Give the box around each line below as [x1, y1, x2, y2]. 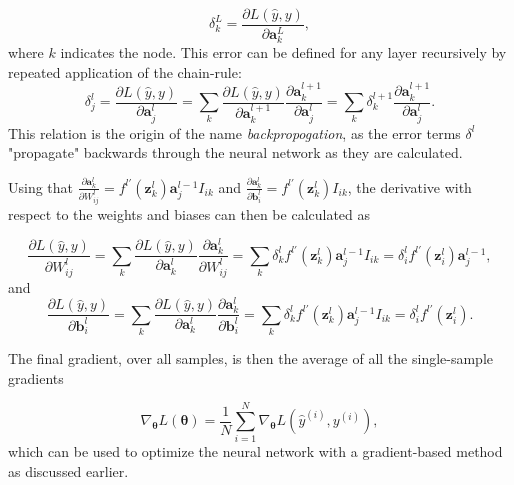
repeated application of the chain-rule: [8, 61, 242, 82]
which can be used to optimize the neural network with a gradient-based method [8, 441, 503, 462]
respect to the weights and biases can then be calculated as [8, 203, 371, 224]
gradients [8, 367, 64, 388]
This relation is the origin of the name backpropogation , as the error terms [8, 122, 461, 143]
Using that [8, 176, 74, 197]
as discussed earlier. [8, 461, 129, 482]
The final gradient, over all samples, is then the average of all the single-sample [8, 348, 494, 369]
